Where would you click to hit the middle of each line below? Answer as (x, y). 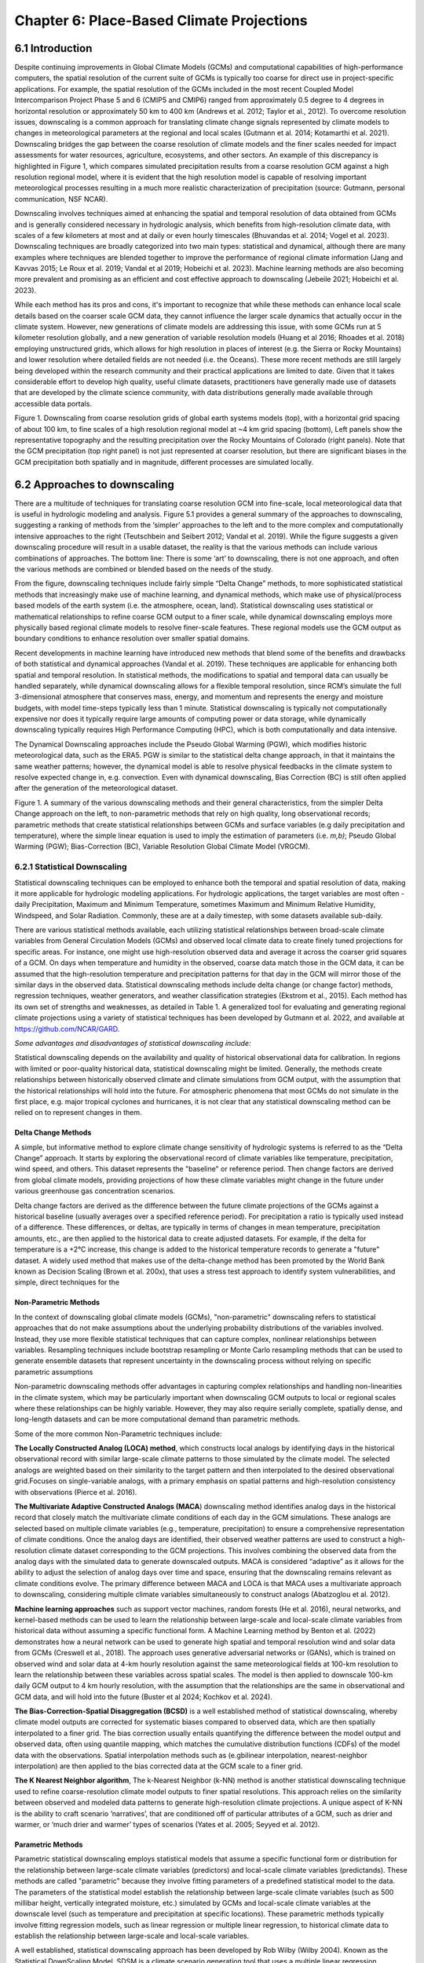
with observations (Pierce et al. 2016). (76, 1492)
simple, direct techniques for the (67, 1282)
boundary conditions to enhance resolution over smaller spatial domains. (132, 638)
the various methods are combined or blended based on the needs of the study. (144, 568)
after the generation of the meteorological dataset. (96, 788)
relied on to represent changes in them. (78, 1113)
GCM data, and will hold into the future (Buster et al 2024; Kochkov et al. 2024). (143, 1697)
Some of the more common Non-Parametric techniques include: (118, 1434)
